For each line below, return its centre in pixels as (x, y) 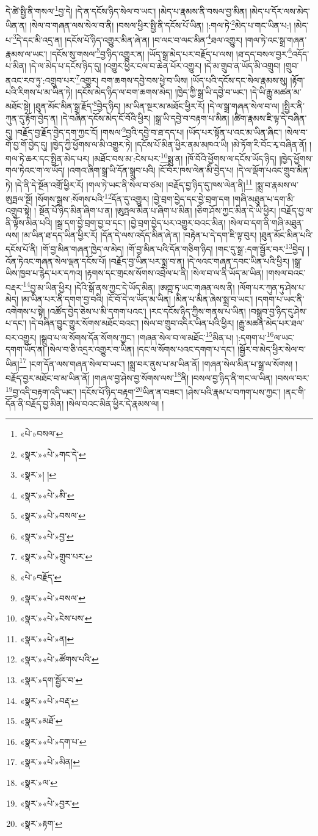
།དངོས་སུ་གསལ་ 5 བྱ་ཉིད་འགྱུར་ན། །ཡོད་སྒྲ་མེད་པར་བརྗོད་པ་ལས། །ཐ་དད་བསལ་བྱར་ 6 (171, 53)
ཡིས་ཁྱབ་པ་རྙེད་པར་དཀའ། (44, 273)
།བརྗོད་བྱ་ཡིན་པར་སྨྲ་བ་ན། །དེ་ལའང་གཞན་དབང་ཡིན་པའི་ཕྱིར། (199, 261)
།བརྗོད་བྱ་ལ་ (296, 211)
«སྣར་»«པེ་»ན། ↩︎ (47, 638)
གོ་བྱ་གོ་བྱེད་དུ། (27, 144)
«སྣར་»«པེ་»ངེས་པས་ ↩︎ (56, 618)
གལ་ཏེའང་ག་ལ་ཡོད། (35, 170)
